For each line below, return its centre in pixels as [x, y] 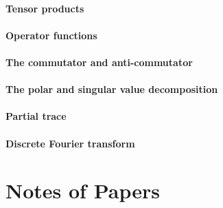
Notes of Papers [83, 190]
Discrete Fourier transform [70, 143]
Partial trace [36, 116]
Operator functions [51, 35]
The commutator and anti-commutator [99, 62]
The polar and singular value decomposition [112, 89]
